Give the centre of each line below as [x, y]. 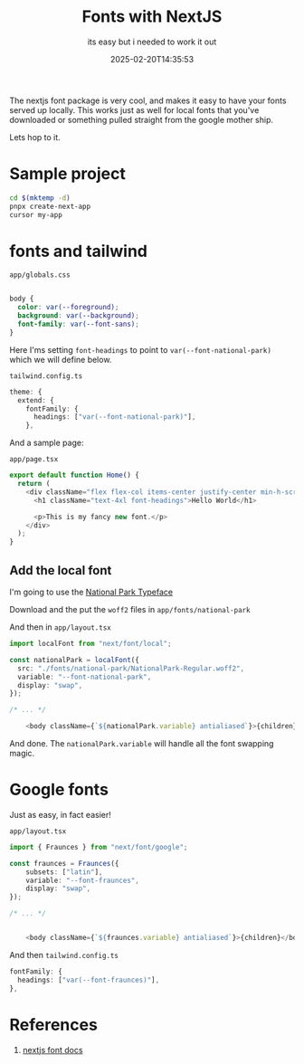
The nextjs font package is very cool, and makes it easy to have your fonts [148, 100]
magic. [22, 753]
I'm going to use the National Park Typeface [91, 592]
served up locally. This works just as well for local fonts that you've [134, 109]
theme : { [26, 392]
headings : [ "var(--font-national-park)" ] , [114, 417]
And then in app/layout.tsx [60, 627]
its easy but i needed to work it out [152, 42]
